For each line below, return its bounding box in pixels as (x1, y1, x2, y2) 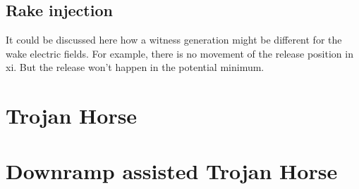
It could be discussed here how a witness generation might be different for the (6, 32, 342, 47)
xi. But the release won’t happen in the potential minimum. (6, 60, 264, 74)
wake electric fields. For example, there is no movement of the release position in (6, 46, 353, 60)
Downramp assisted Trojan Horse (6, 156, 338, 185)
